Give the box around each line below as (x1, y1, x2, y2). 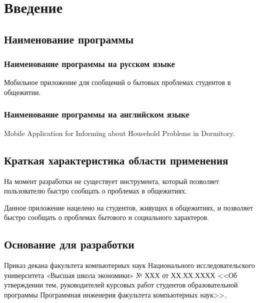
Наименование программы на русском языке (4, 57, 175, 70)
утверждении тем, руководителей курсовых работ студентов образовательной (4, 279, 238, 290)
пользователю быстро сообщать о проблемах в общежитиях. (4, 185, 187, 196)
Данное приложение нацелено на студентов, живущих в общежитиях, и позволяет (4, 202, 253, 212)
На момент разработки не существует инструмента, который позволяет (4, 175, 219, 186)
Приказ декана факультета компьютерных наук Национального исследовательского (4, 260, 255, 270)
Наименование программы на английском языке (4, 108, 189, 120)
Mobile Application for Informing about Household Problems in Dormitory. (4, 127, 235, 138)
